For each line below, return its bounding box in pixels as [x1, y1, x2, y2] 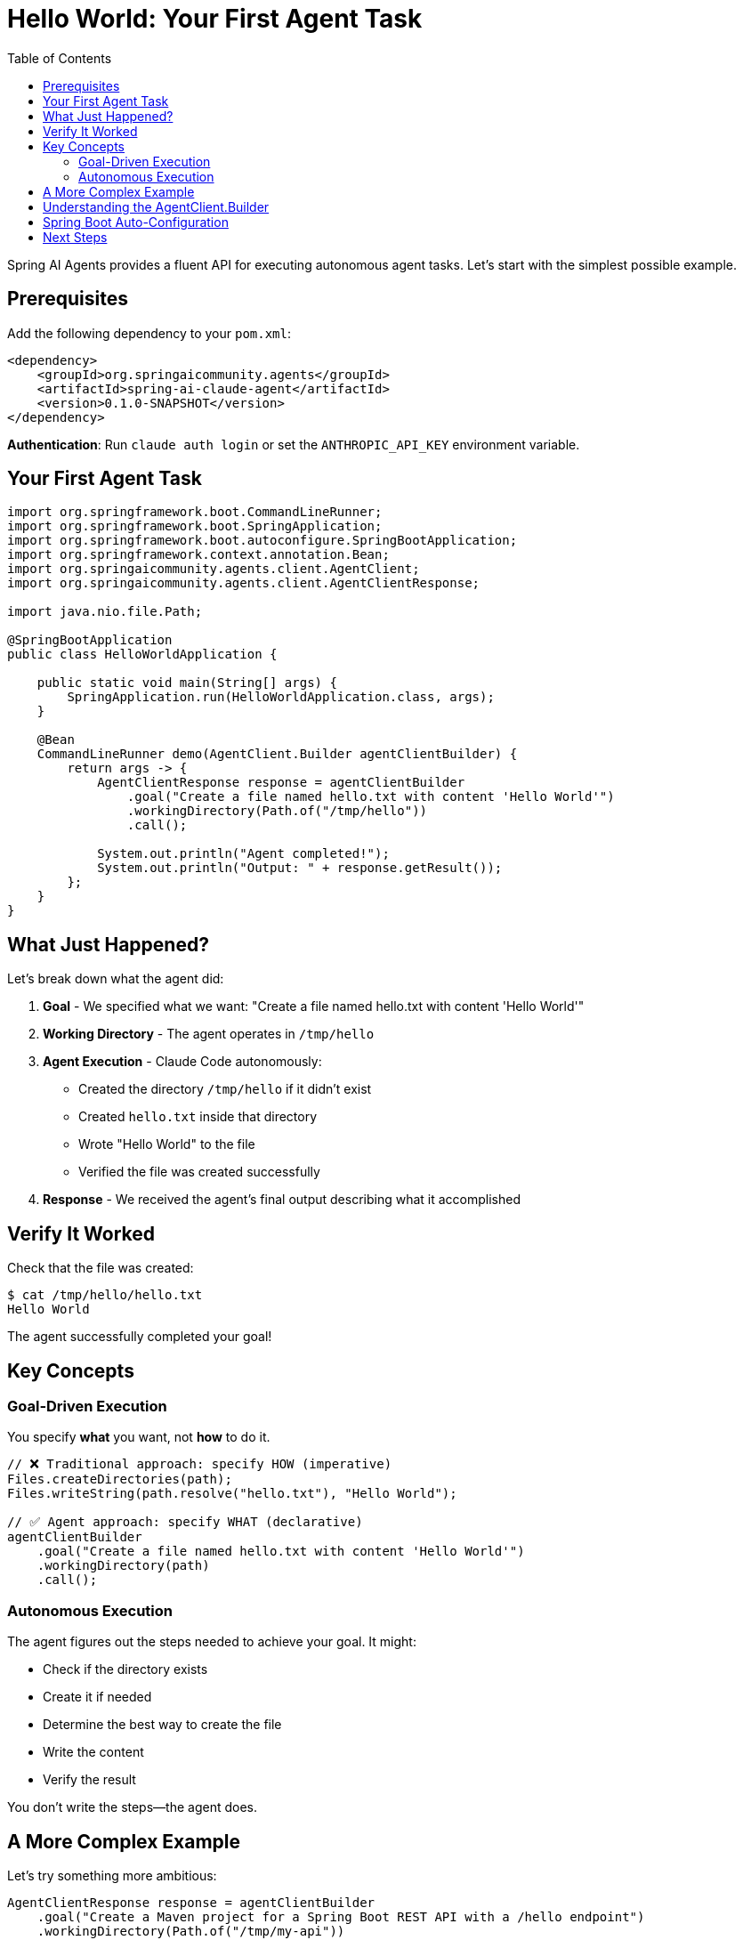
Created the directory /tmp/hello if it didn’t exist [78, 1081, 372, 1097]
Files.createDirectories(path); [7, 1472, 232, 1487]
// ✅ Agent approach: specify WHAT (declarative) [7, 1515, 363, 1530]
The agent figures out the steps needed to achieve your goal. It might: [7, 1634, 416, 1650]
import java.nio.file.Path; [7, 604, 203, 619]
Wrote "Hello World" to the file [78, 1136, 255, 1152]
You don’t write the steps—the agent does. [7, 1799, 257, 1815]
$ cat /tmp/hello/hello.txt [7, 1288, 203, 1303]
